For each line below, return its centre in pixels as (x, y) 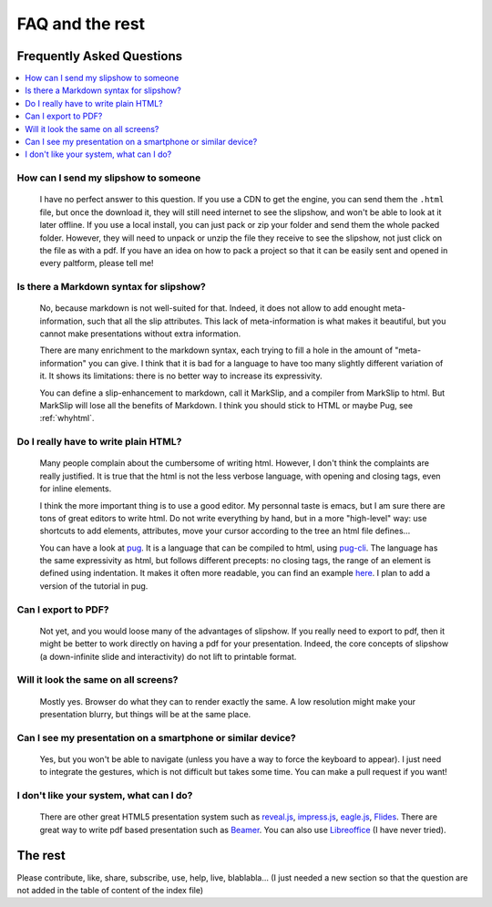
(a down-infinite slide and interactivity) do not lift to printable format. (168, 656)
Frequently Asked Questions (100, 56)
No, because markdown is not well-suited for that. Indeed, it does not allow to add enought (210, 308)
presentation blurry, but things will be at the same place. (145, 714)
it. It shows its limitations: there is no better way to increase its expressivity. (181, 376)
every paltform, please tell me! (97, 263)
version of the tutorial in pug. (94, 586)
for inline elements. (76, 489)
